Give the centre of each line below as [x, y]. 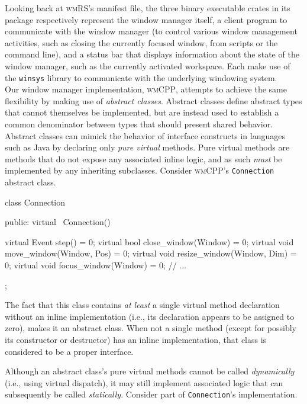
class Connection [35, 202]
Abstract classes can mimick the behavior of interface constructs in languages [145, 135]
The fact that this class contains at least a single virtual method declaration [142, 305]
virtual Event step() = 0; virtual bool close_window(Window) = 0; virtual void [149, 241]
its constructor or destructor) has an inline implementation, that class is [136, 339]
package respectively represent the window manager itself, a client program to [146, 19]
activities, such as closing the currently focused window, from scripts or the [141, 42]
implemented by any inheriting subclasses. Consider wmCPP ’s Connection [140, 170]
